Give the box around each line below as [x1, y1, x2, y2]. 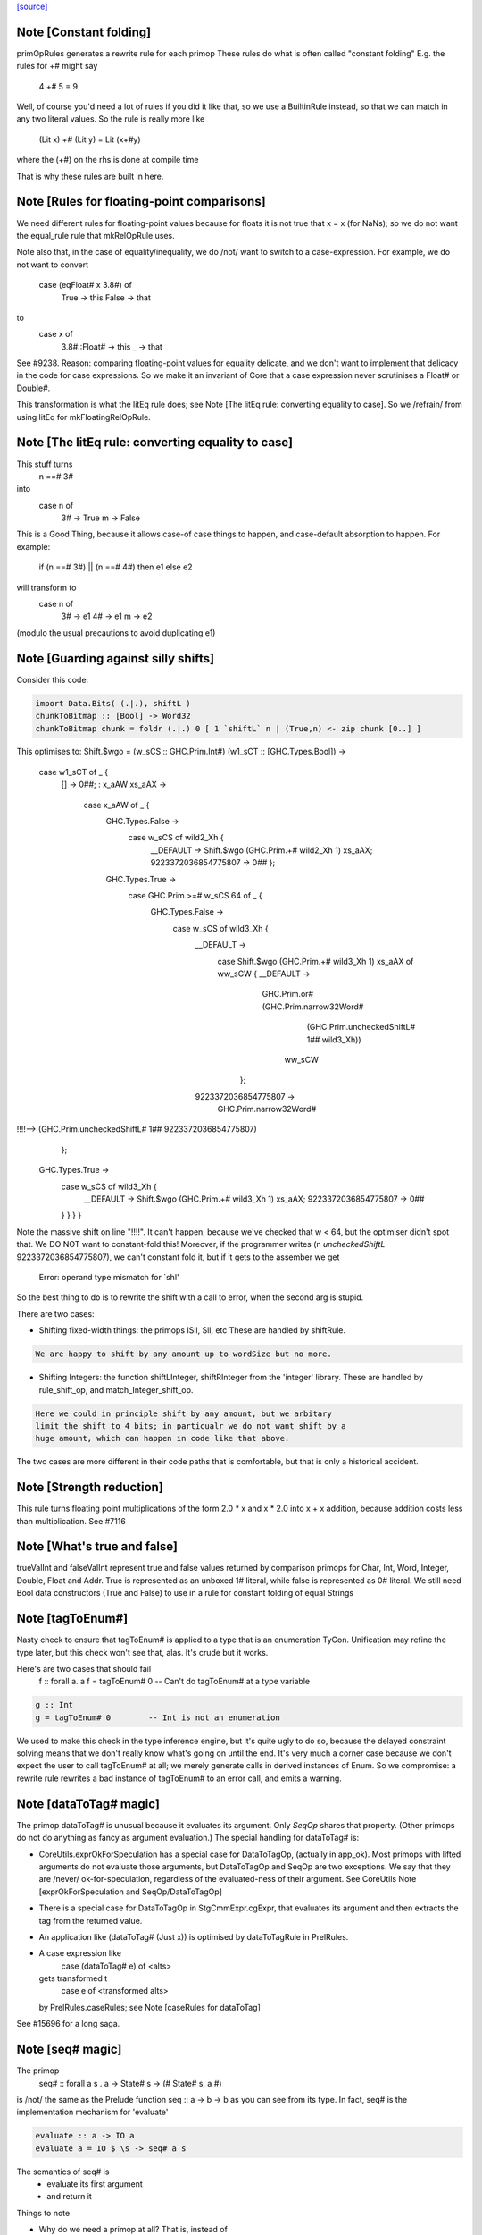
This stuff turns [16, 459, 73, 469]
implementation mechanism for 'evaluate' [16, 2106, 169, 2118]
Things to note [16, 2207, 71, 2218]
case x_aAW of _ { [83, 799, 150, 810]
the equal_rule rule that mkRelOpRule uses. [16, 230, 176, 240]
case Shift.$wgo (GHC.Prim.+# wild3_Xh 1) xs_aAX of [217, 956, 414, 966]
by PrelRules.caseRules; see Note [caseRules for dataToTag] [38, 2002, 261, 2012]
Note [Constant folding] [16, 24, 152, 39]
